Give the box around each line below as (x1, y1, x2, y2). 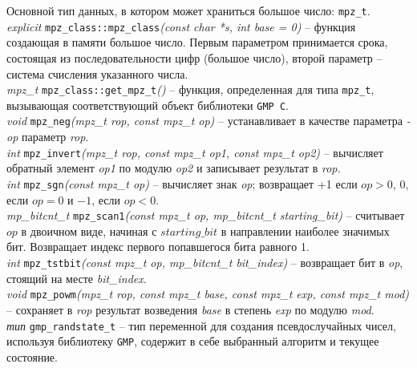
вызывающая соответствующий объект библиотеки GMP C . (6, 96, 289, 113)
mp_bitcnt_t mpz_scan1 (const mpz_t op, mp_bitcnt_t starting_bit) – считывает (6, 207, 405, 224)
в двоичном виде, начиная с (21, 222, 157, 239)
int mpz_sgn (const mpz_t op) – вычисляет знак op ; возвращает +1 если (6, 175, 358, 192)
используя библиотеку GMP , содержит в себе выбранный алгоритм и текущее (6, 333, 379, 350)
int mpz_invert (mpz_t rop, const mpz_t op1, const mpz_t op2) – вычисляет (6, 144, 383, 160)
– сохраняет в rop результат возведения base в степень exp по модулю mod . (6, 301, 374, 317)
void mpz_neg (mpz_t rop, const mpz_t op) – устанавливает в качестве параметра (6, 112, 403, 129)
